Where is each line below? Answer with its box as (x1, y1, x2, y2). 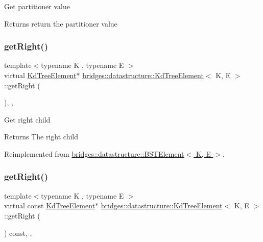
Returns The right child (4, 131, 79, 142)
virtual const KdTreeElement (4, 200, 95, 211)
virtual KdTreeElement (4, 70, 77, 80)
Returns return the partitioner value (4, 18, 117, 29)
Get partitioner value (4, 1, 70, 11)
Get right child (4, 114, 51, 125)
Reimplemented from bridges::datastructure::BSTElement (4, 148, 184, 159)
